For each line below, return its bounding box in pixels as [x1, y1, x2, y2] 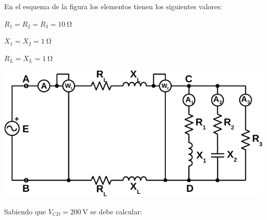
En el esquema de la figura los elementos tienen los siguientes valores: [4, 1, 222, 11]
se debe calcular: [90, 206, 142, 216]
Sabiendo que [4, 206, 46, 216]
